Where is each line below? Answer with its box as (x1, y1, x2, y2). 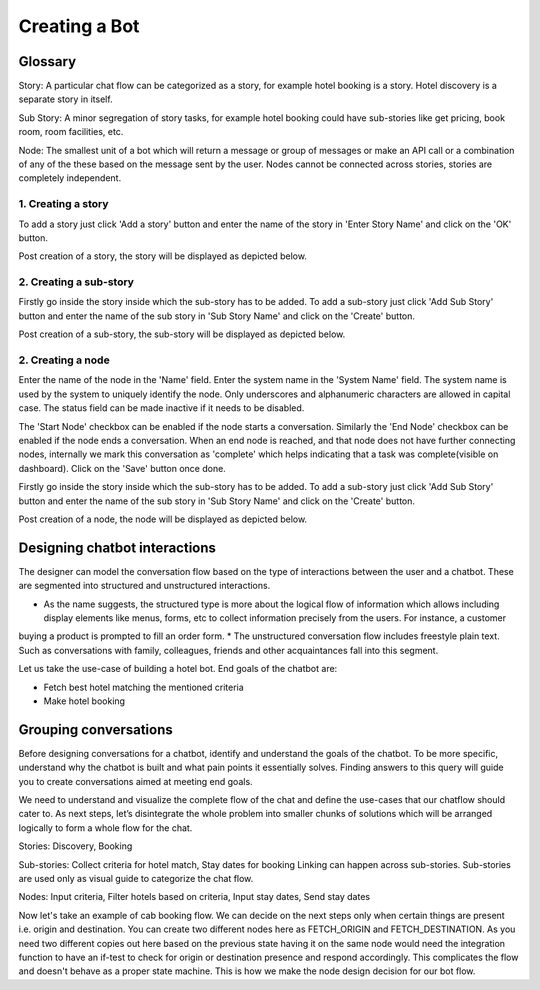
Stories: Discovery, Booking (18, 840, 133, 852)
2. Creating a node (18, 353, 110, 367)
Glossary (18, 53, 77, 70)
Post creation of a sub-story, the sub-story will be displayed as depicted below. (18, 328, 346, 340)
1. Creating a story (18, 197, 109, 211)
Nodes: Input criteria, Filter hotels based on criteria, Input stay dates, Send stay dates (18, 891, 370, 903)
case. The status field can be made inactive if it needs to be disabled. (18, 402, 305, 414)
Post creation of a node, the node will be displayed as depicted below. (18, 513, 308, 525)
